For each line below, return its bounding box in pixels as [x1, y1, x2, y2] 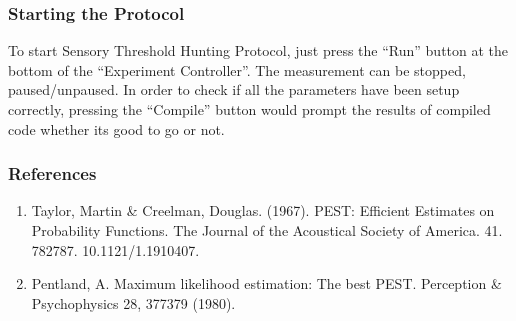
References [8, 161, 97, 186]
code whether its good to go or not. [8, 118, 225, 139]
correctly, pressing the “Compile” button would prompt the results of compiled [8, 99, 491, 119]
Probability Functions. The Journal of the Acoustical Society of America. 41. [31, 220, 503, 240]
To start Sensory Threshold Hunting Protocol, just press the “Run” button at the [8, 40, 509, 61]
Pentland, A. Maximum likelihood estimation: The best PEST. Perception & [31, 273, 502, 294]
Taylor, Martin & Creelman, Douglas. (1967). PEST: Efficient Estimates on [31, 200, 495, 221]
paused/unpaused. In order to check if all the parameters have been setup [8, 79, 460, 100]
